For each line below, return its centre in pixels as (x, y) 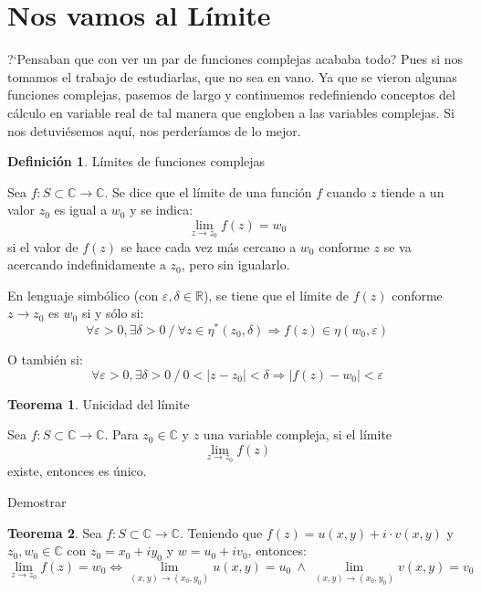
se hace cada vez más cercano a (209, 246)
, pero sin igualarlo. (235, 264)
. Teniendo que (221, 532)
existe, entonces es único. (77, 471)
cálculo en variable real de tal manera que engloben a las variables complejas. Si (231, 112)
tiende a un (413, 191)
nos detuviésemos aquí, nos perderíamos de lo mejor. (154, 130)
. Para (121, 434)
